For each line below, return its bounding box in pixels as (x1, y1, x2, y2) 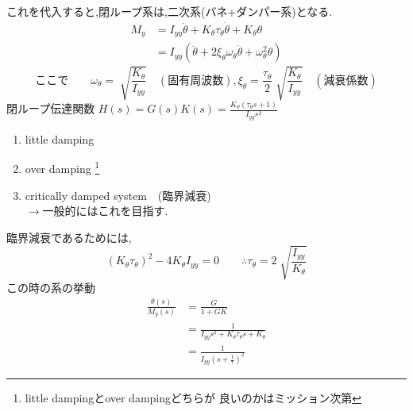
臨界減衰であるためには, (6, 229, 132, 245)
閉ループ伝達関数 (6, 100, 95, 117)
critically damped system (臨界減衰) (25, 186, 211, 203)
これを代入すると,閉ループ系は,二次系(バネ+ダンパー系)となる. (6, 3, 333, 19)
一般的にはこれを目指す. (42, 202, 168, 219)
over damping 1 (25, 158, 100, 176)
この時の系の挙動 (6, 278, 95, 295)
